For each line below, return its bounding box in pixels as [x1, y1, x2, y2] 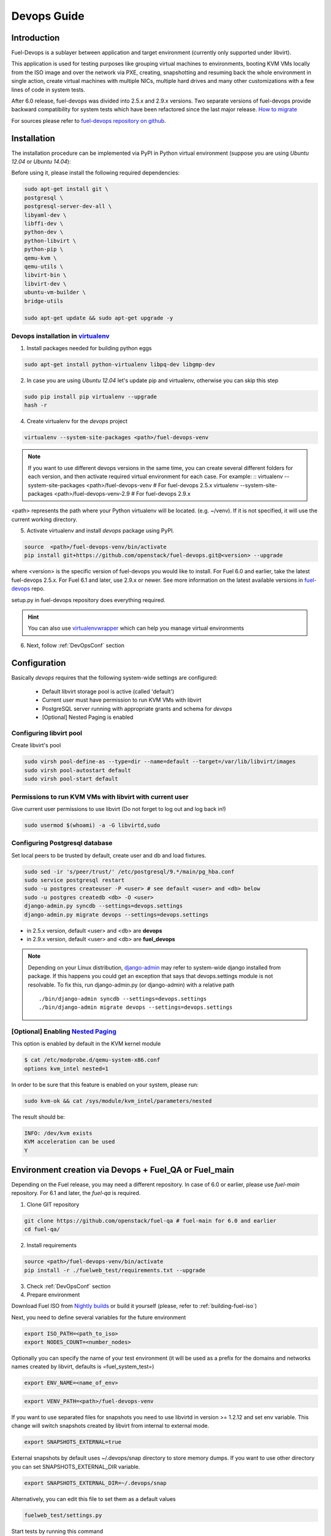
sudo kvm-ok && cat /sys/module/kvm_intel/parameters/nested [24, 1097, 212, 1104]
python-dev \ [24, 229, 64, 236]
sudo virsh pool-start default [24, 775, 119, 783]
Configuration [11, 657, 66, 668]
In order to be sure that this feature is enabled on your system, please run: [11, 1081, 199, 1088]
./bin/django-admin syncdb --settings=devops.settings [39, 995, 207, 1002]
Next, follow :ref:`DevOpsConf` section [26, 641, 125, 649]
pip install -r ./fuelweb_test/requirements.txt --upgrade [24, 1266, 205, 1274]
